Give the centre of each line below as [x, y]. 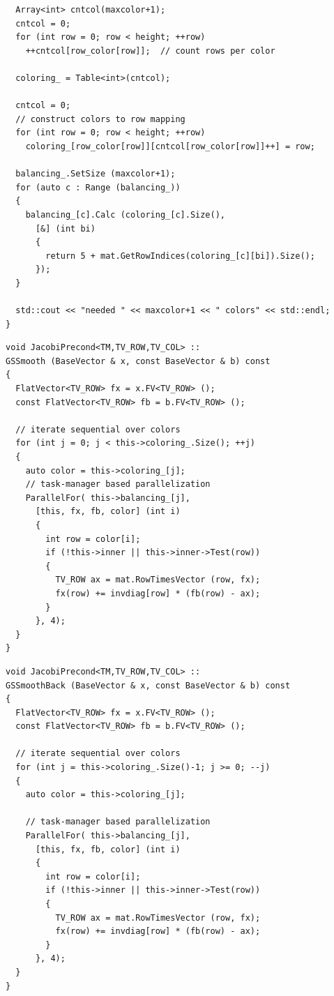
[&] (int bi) [65, 228]
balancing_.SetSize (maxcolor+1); [96, 174]
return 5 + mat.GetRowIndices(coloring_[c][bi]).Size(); [180, 256]
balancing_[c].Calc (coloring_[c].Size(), [125, 214]
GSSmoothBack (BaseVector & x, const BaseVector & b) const [148, 685]
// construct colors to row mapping [100, 119]
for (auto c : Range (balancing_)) [98, 187]
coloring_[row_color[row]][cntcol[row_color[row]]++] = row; [170, 146]
